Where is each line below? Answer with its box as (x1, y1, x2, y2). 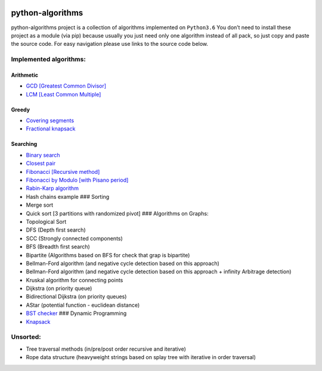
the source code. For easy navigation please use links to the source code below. (11, 40, 209, 48)
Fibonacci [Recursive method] (26, 168, 100, 175)
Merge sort (26, 201, 54, 208)
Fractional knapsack (26, 125, 76, 132)
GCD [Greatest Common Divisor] (26, 82, 107, 89)
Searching (11, 141, 38, 148)
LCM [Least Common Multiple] (26, 91, 101, 98)
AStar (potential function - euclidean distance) (26, 301, 140, 308)
